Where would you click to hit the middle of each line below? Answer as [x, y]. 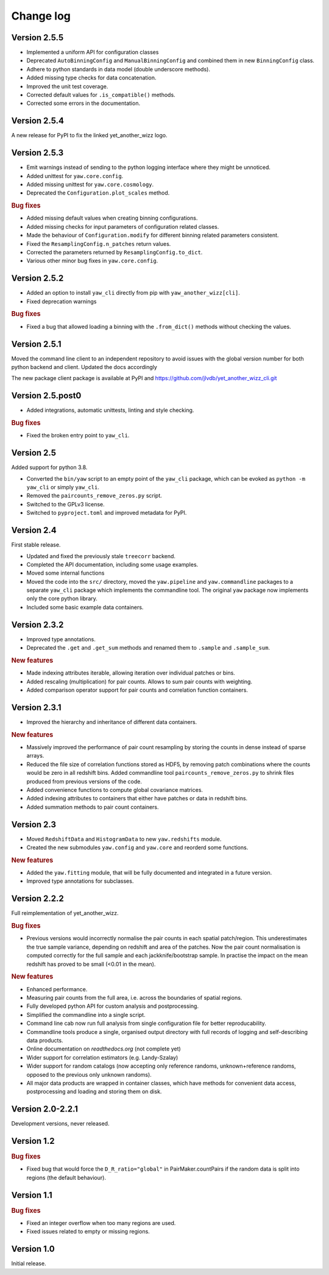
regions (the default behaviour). [66, 1177]
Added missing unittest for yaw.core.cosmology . [90, 184]
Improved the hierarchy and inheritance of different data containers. [112, 722]
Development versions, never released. [60, 1124]
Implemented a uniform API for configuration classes [93, 52]
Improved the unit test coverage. [67, 86]
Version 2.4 [34, 530]
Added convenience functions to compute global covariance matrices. [115, 789]
